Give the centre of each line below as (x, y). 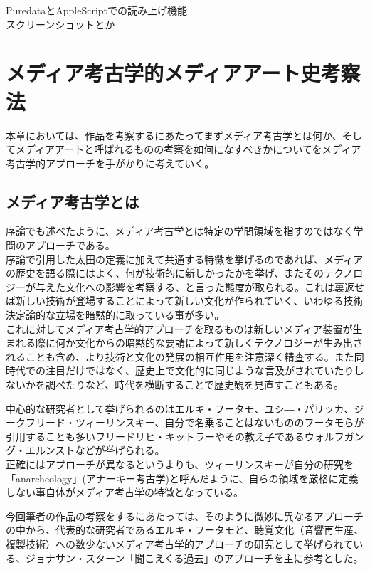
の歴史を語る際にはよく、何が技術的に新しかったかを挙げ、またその (165, 273)
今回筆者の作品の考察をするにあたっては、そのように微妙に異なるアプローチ (185, 516)
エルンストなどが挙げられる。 (95, 450)
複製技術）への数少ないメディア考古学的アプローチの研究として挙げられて (180, 543)
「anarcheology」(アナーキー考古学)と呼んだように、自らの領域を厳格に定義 (182, 478)
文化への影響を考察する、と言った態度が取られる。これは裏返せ (215, 286)
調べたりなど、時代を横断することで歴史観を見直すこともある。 (194, 385)
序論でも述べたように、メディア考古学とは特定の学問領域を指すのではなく (180, 231)
